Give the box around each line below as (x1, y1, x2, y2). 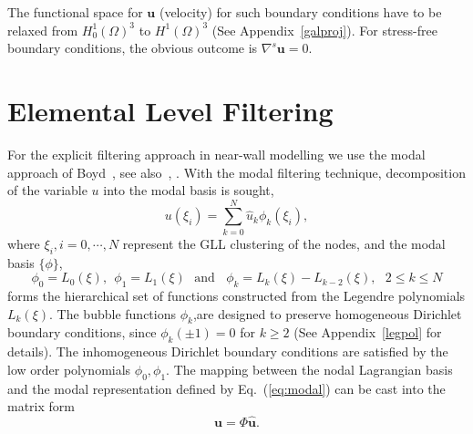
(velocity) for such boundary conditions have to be (159, 3, 442, 21)
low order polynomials (7, 359, 131, 378)
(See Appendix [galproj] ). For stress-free (211, 20, 437, 39)
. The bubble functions (49, 304, 176, 323)
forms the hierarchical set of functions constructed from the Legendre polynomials (7, 286, 466, 305)
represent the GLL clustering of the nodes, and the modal (122, 233, 446, 253)
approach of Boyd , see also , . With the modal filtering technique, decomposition (7, 162, 466, 181)
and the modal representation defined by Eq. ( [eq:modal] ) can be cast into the (7, 378, 446, 398)
